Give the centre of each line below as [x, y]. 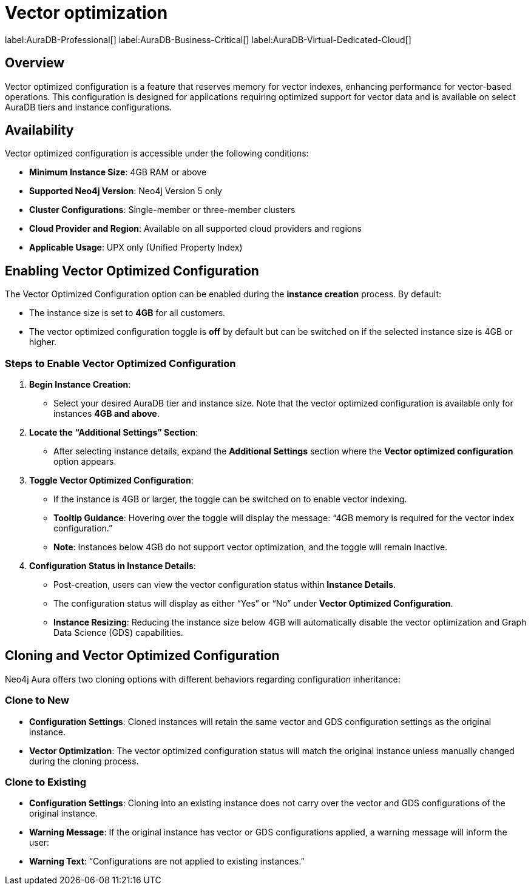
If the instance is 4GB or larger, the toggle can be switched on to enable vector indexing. [230, 499]
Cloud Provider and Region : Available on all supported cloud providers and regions [195, 229]
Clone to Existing [46, 782]
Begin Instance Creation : [80, 385]
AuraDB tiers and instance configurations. [88, 107]
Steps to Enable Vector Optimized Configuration [120, 363]
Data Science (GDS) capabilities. [118, 633]
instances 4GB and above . [107, 414]
